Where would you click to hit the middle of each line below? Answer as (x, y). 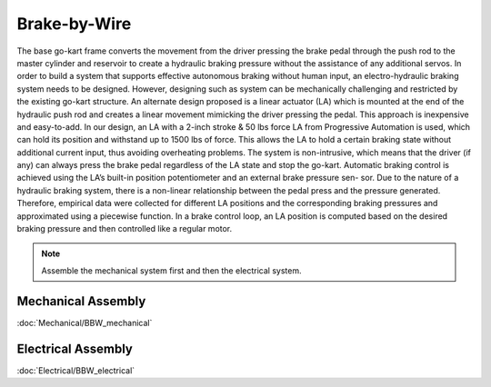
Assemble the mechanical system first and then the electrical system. (171, 270)
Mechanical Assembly (81, 301)
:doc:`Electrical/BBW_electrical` (76, 370)
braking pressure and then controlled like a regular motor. (125, 229)
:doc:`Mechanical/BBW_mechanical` (85, 322)
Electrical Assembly (75, 348)
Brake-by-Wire (74, 24)
